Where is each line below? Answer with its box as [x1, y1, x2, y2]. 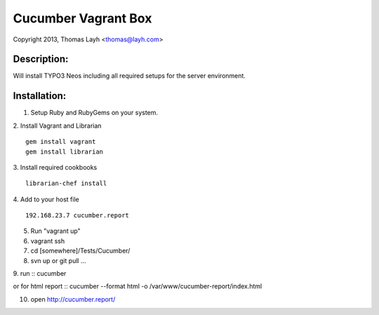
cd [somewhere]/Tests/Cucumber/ [30, 246, 131, 255]
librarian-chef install [25, 180, 107, 187]
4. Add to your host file [13, 195, 80, 203]
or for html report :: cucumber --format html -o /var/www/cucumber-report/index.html [13, 282, 262, 290]
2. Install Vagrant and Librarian [13, 121, 102, 130]
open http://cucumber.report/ [30, 295, 116, 303]
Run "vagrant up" [30, 227, 81, 235]
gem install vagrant [25, 138, 96, 146]
